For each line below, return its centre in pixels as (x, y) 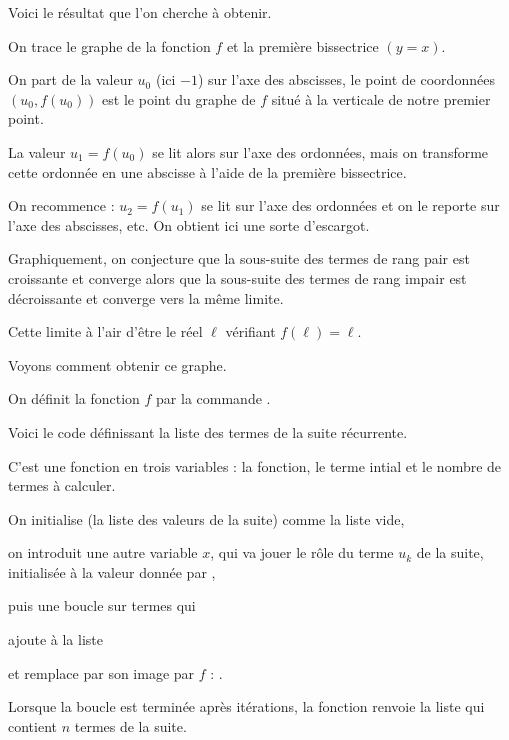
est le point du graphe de (179, 98)
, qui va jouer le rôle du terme (302, 552)
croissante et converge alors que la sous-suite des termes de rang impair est (237, 277)
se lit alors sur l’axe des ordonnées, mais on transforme (320, 151)
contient (32, 725)
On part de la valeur (70, 79)
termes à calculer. (62, 485)
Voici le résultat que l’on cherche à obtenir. (140, 12)
